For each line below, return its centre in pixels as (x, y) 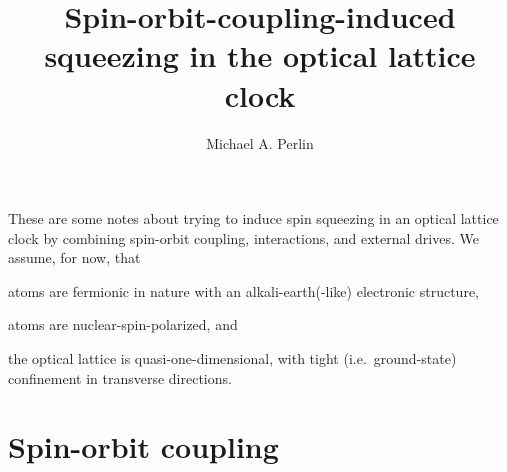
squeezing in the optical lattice (260, 55)
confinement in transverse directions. (120, 377)
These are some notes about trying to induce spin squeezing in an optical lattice (253, 218)
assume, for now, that (74, 257)
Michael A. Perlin (260, 142)
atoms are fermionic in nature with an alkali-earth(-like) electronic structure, (243, 290)
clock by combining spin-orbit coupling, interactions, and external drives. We (243, 237)
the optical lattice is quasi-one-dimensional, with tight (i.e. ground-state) (232, 358)
